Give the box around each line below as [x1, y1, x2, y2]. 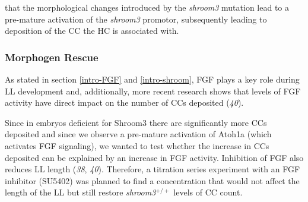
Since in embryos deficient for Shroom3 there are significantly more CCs [5, 116, 267, 128]
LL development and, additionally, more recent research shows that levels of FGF [5, 84, 301, 97]
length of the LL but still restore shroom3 [5, 186, 156, 198]
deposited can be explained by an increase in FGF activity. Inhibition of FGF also [5, 151, 304, 163]
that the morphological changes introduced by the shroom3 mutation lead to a [5, 1, 290, 13]
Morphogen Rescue [5, 49, 99, 64]
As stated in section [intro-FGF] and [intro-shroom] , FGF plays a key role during [5, 73, 300, 85]
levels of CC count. [173, 186, 243, 198]
